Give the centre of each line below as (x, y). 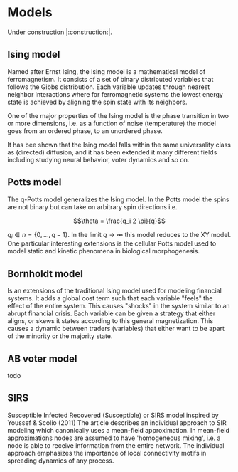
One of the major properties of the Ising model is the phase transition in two (118, 115)
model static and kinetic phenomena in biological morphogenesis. (104, 251)
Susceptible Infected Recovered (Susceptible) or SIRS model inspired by (113, 415)
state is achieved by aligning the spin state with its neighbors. (97, 102)
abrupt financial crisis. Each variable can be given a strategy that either (112, 313)
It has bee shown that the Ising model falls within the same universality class (119, 145)
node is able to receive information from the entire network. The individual (116, 445)
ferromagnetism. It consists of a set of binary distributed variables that (110, 79)
